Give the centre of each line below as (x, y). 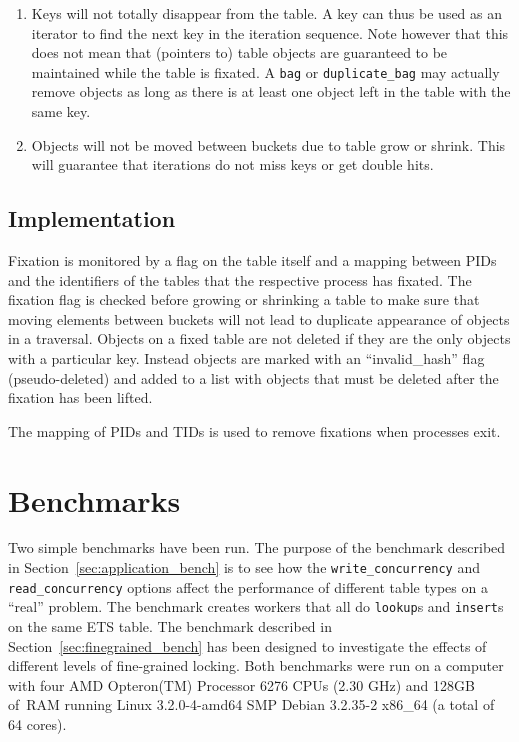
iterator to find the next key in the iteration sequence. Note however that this (270, 32)
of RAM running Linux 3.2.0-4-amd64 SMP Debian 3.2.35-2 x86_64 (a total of (251, 704)
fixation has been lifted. (80, 397)
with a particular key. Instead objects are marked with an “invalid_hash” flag (246, 357)
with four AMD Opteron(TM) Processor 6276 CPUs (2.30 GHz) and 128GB (241, 684)
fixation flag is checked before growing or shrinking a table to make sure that (244, 299)
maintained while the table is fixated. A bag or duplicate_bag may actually (265, 71)
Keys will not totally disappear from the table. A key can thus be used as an (267, 13)
